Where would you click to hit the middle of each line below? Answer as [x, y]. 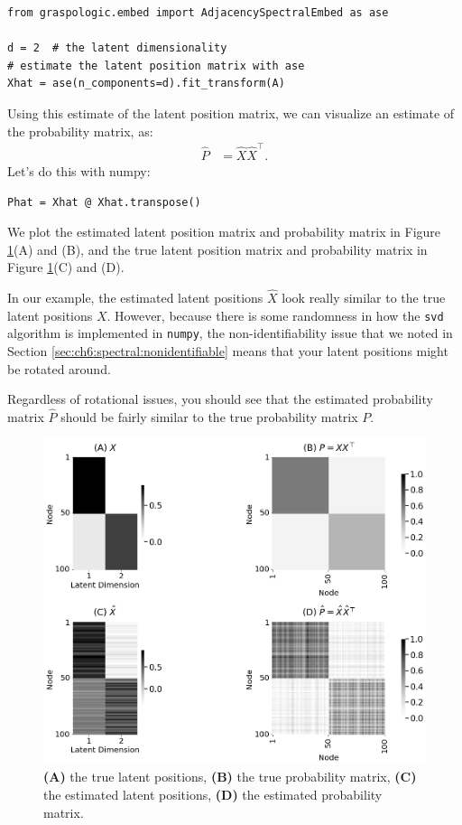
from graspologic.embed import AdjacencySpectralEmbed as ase [198, 13]
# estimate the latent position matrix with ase [156, 66]
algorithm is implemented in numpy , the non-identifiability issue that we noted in [230, 333]
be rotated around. [59, 368]
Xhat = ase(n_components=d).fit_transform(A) [146, 84]
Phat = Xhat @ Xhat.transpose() [104, 202]
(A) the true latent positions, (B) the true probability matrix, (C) [230, 777]
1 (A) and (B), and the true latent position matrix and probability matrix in [217, 249]
